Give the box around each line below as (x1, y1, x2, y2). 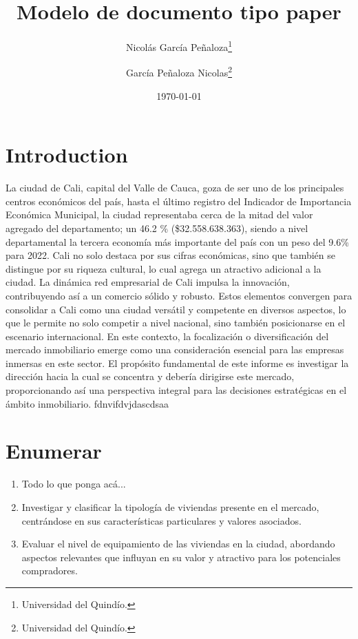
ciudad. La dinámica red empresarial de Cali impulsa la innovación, (6, 275, 290, 289)
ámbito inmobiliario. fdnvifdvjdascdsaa (6, 396, 169, 410)
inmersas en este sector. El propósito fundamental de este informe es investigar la (6, 355, 349, 370)
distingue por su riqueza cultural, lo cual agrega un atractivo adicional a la (6, 261, 322, 275)
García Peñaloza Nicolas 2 (125, 63, 233, 80)
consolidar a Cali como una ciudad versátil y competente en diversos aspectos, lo (6, 302, 346, 316)
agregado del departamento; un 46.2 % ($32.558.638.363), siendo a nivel (6, 220, 308, 235)
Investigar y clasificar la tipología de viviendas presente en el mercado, (21, 499, 319, 514)
